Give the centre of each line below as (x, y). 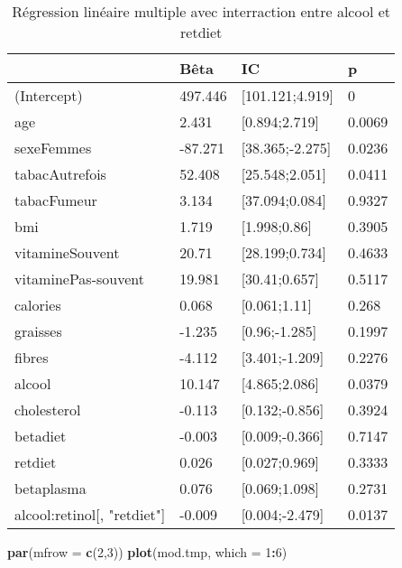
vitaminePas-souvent (79, 279)
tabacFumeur (56, 200)
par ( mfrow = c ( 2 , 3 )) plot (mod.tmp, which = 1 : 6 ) (147, 552)
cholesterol (48, 410)
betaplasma (50, 488)
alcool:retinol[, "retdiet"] (90, 514)
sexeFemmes (53, 148)
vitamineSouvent (67, 252)
